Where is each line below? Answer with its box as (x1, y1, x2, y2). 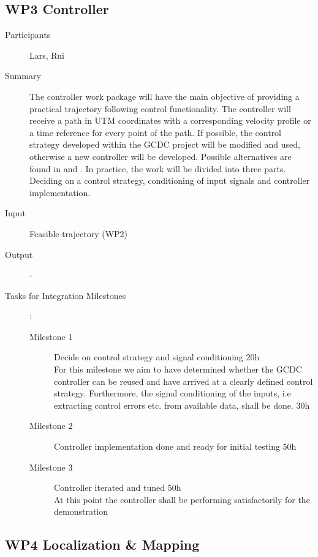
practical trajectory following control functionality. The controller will (29, 102, 291, 115)
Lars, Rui (29, 48, 64, 61)
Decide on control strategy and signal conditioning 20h (54, 350, 260, 363)
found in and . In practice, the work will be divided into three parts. (29, 162, 286, 175)
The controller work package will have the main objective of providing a (29, 89, 300, 102)
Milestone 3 (29, 460, 73, 473)
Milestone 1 (29, 330, 73, 343)
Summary (5, 69, 41, 82)
